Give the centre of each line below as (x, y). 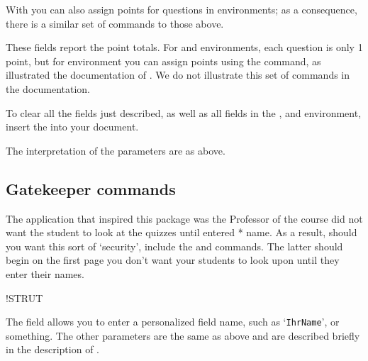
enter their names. (45, 273)
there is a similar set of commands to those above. (115, 23)
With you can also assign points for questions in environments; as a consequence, (182, 9)
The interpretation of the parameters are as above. (116, 150)
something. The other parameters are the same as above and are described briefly (183, 335)
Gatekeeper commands (91, 188)
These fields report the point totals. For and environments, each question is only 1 (184, 47)
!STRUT (24, 298)
